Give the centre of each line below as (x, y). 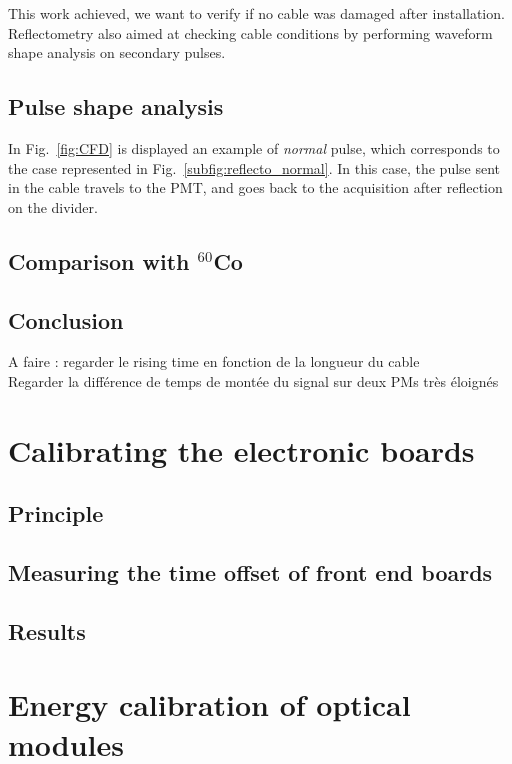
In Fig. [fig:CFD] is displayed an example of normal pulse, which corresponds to (254, 147)
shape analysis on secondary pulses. (117, 52)
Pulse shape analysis (116, 106)
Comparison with (99, 260)
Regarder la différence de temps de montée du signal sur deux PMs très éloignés (253, 380)
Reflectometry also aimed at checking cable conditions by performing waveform (250, 32)
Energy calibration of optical (209, 704)
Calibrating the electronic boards (241, 449)
